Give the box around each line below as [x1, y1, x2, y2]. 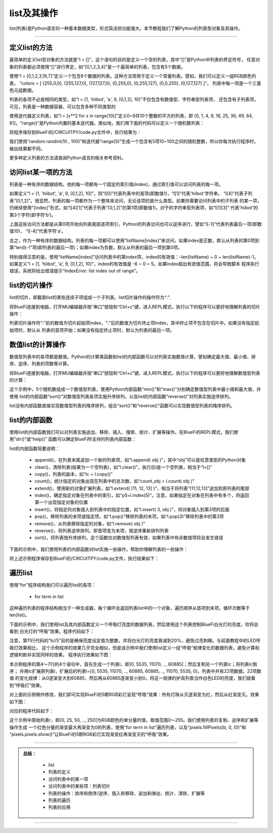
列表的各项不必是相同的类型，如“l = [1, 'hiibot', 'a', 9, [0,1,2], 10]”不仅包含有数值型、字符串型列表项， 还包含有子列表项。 [9, 96, 259, 103]
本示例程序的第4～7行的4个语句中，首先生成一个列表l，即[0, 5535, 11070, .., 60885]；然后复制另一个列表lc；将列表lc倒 [9, 661, 257, 667]
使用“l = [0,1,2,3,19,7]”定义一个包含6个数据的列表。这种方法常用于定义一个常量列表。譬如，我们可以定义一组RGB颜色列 [9, 73, 256, 79]
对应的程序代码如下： [9, 708, 54, 714]
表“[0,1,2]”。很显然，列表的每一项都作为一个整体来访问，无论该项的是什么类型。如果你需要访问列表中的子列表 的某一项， [9, 198, 262, 204]
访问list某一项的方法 [9, 168, 73, 176]
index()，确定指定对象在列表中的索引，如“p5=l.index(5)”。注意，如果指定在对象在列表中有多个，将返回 [34, 493, 250, 499]
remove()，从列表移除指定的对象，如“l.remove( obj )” [34, 520, 146, 526]
